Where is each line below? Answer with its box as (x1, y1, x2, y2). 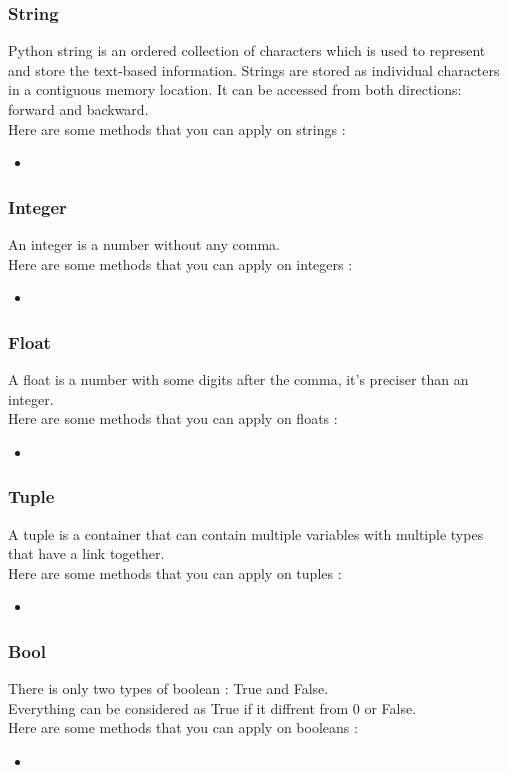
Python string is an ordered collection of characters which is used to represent (8, 40, 486, 61)
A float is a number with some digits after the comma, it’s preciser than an (8, 369, 469, 389)
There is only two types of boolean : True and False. (8, 678, 329, 699)
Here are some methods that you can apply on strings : (8, 118, 346, 139)
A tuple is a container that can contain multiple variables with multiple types (8, 523, 484, 544)
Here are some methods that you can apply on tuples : (8, 562, 342, 583)
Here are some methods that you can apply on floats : (8, 408, 338, 429)
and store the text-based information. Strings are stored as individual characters (8, 59, 500, 80)
